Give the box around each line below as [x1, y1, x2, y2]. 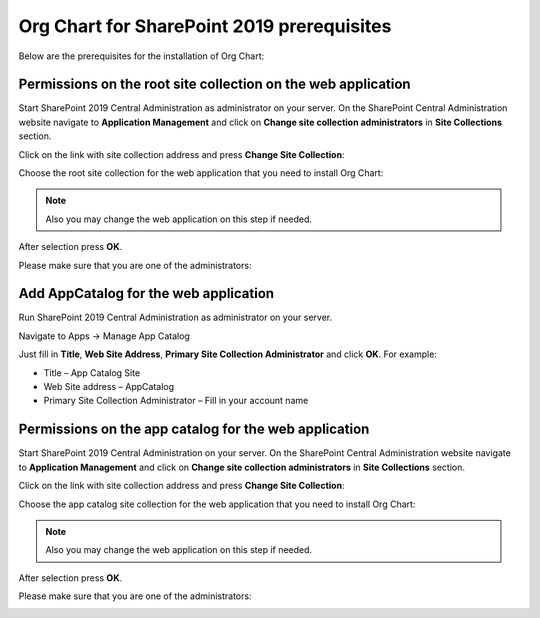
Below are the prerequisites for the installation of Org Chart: [18, 50, 265, 62]
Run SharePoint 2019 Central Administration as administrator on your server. [18, 311, 333, 324]
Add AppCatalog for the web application [18, 285, 275, 302]
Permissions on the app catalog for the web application [18, 421, 370, 438]
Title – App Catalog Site [43, 366, 141, 379]
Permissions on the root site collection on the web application [18, 76, 411, 93]
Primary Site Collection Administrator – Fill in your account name [43, 395, 309, 407]
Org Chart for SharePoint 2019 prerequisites [18, 15, 392, 37]
